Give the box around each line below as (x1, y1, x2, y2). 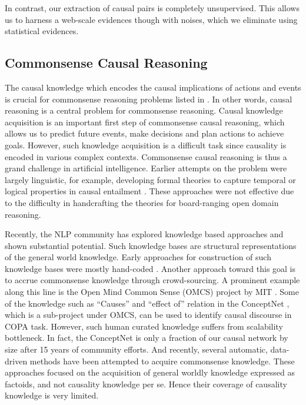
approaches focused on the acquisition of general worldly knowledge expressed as (5, 366, 295, 379)
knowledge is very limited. (5, 389, 99, 401)
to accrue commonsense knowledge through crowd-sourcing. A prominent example (5, 274, 300, 286)
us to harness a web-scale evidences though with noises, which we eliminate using (5, 13, 298, 25)
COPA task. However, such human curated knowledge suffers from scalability (5, 320, 283, 332)
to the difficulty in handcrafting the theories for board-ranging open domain (5, 196, 279, 208)
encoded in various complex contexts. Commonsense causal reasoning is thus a (5, 150, 287, 162)
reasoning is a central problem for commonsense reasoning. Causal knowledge (5, 104, 283, 117)
